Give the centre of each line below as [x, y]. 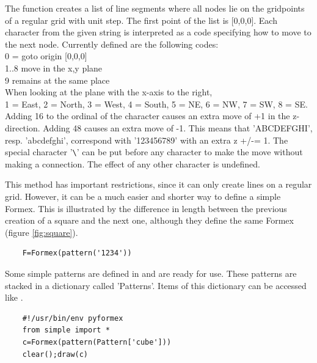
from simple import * [66, 330]
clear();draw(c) [55, 354]
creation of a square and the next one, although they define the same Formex [149, 220]
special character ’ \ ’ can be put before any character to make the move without [154, 152]
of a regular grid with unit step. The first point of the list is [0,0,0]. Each [141, 20]
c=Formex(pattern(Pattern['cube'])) [97, 342]
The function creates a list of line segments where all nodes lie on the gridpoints [155, 8]
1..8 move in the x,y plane [54, 68]
